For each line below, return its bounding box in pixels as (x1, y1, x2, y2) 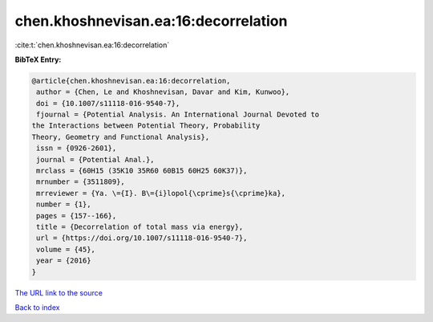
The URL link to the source (14, 287, 103, 297)
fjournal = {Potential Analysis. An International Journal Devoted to (36, 110, 320, 120)
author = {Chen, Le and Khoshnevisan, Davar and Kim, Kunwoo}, (36, 88, 290, 96)
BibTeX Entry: (14, 55, 62, 64)
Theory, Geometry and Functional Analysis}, (31, 132, 210, 141)
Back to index (14, 302, 60, 312)
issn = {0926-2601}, (36, 144, 117, 153)
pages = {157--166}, (36, 211, 117, 220)
